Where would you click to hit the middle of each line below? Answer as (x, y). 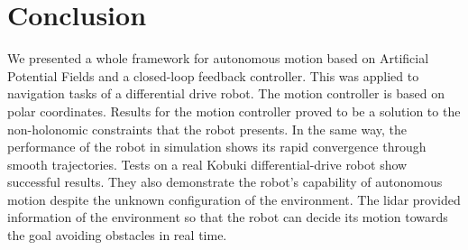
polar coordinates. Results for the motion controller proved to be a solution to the (234, 111)
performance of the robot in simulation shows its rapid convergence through (217, 147)
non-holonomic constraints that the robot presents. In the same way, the (207, 129)
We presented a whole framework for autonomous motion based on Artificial (218, 58)
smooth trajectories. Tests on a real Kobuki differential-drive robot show (207, 164)
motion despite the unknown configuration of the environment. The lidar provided (234, 199)
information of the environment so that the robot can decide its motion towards (228, 217)
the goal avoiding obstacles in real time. (117, 235)
